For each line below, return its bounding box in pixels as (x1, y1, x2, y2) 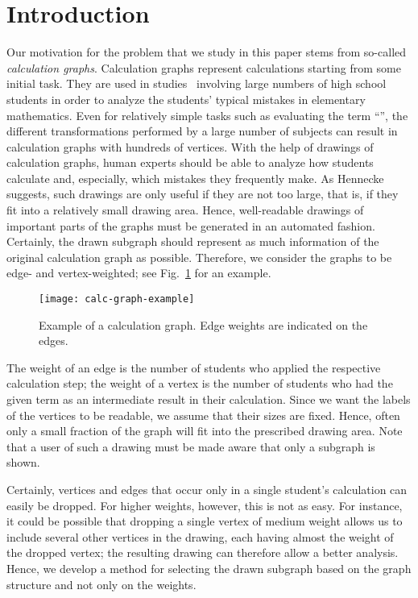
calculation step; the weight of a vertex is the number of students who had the (6, 375, 393, 392)
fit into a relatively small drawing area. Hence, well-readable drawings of (6, 201, 364, 218)
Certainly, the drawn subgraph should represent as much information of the (6, 233, 379, 250)
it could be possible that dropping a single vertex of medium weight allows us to (6, 513, 403, 529)
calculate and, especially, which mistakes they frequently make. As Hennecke (6, 169, 384, 186)
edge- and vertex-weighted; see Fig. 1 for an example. (6, 264, 271, 281)
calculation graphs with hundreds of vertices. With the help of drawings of (6, 138, 374, 155)
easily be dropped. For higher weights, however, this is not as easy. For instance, (6, 496, 403, 513)
